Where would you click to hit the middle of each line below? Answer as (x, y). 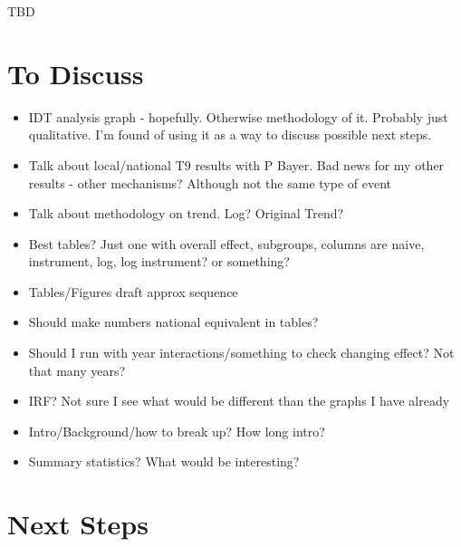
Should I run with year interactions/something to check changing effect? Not (241, 353)
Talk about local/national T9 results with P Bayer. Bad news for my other (236, 164)
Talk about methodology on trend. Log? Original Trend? (186, 213)
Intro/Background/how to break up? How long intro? (177, 431)
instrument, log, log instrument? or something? (159, 261)
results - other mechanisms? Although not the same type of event (210, 182)
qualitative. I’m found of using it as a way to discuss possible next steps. (230, 134)
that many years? (77, 370)
